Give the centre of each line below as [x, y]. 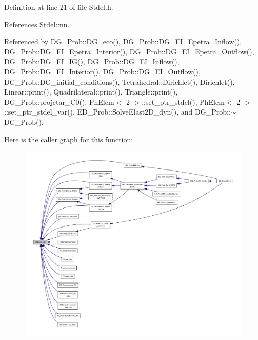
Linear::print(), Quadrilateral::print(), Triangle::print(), [91, 92]
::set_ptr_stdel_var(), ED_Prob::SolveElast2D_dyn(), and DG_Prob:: [117, 112]
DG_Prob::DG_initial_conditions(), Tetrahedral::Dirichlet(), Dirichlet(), [120, 81]
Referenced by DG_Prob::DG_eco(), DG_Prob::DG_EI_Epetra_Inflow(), [123, 41]
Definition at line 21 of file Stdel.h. [59, 7]
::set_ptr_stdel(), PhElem [183, 101]
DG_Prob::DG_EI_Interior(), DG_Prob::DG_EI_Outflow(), [102, 71]
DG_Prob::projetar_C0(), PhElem [59, 101]
